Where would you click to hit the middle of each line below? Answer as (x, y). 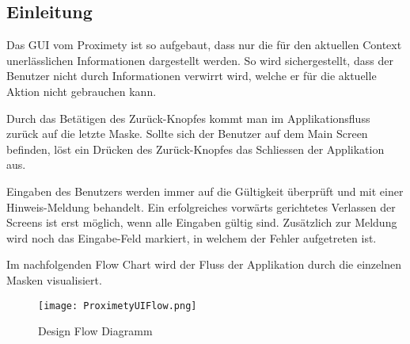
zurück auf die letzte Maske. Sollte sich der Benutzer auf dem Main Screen (187, 134)
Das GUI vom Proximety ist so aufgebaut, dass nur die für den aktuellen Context (204, 45)
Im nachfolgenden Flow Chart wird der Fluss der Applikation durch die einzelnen (204, 264)
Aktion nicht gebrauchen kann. (82, 91)
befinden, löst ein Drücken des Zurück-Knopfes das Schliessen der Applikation (196, 149)
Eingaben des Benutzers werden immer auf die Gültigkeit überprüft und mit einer (205, 191)
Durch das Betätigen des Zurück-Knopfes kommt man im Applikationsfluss (188, 118)
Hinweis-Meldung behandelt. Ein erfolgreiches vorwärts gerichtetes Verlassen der (201, 206)
